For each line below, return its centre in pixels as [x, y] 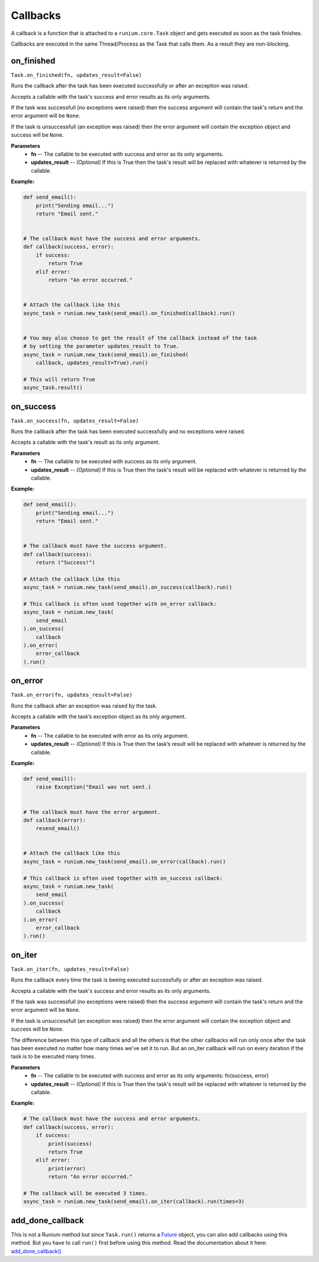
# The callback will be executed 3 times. [86, 1193]
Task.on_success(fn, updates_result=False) [75, 421]
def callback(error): [55, 820]
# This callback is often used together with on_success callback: [123, 878]
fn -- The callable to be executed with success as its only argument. [114, 461]
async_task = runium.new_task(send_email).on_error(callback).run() [125, 861]
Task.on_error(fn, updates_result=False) [72, 695]
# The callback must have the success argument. [95, 546]
